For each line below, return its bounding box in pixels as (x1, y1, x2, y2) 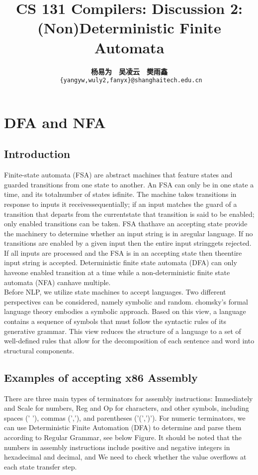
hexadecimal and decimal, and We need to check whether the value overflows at (4, 452, 247, 462)
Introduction (4, 146, 71, 161)
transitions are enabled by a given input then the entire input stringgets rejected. (4, 238, 252, 248)
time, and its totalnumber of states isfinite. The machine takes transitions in (4, 189, 237, 199)
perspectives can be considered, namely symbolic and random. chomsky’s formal (4, 296, 248, 307)
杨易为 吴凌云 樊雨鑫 (91, 66, 168, 76)
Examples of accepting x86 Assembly (4, 369, 198, 385)
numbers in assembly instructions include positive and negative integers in (4, 442, 230, 452)
